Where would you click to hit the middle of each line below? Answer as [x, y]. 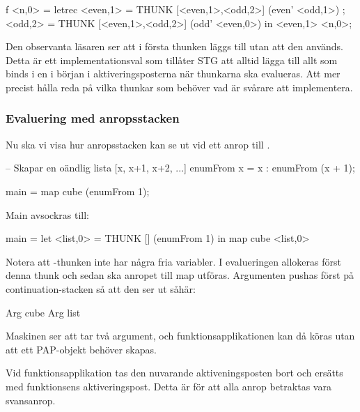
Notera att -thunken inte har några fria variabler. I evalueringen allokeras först [173, 261]
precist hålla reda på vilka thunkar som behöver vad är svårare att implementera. [179, 87]
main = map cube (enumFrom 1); [78, 191]
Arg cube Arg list [43, 312]
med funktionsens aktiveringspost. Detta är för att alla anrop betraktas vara [169, 386]
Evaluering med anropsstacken [93, 118]
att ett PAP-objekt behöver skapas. [81, 349]
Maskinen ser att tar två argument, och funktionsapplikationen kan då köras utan [180, 336]
